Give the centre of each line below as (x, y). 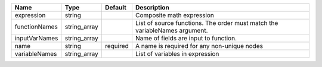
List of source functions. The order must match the (207, 23)
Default (115, 7)
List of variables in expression (177, 54)
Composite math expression (175, 15)
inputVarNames (36, 38)
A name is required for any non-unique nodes (199, 46)
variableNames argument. (171, 31)
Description (152, 7)
